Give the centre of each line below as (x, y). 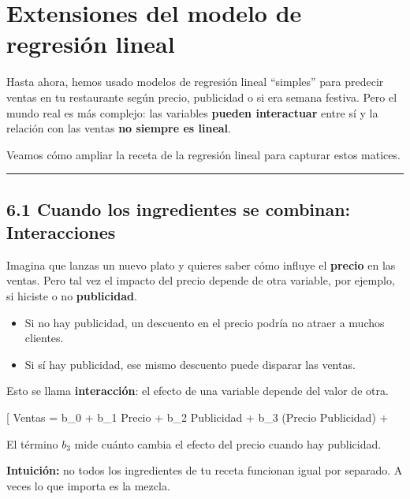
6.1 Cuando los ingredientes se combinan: (179, 209)
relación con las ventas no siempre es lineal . (119, 128)
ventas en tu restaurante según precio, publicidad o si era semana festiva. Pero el (202, 97)
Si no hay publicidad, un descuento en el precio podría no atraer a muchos (205, 322)
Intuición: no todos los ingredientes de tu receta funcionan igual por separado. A (205, 470)
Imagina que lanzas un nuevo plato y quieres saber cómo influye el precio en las (201, 264)
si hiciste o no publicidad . (72, 296)
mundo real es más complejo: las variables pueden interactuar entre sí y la (192, 112)
